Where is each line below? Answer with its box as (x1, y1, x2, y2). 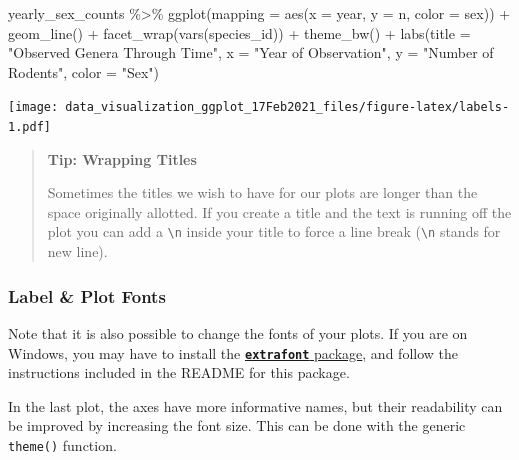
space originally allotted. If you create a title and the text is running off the (47, 201, 512, 222)
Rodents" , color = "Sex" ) (8, 61, 160, 82)
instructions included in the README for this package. (8, 362, 350, 383)
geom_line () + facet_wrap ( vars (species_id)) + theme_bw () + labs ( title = (8, 22, 471, 43)
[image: (8, 100, 59, 115)
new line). (47, 241, 108, 262)
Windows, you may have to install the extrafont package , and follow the (8, 342, 458, 363)
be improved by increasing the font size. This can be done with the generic (8, 415, 466, 436)
